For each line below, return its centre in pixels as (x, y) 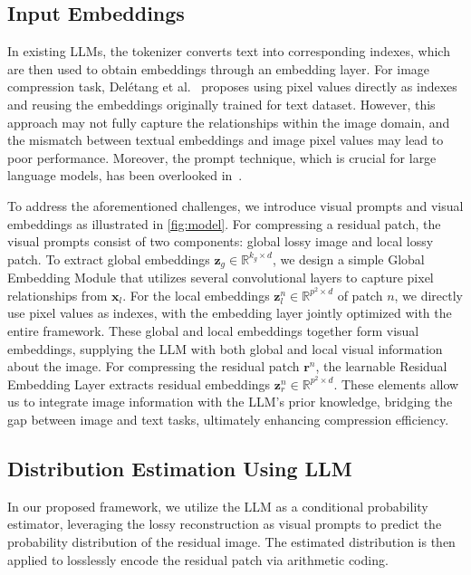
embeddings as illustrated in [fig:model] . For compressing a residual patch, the (224, 223)
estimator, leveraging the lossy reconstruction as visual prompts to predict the (225, 524)
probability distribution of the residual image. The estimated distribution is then (231, 542)
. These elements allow (396, 383)
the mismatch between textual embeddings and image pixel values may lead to (226, 140)
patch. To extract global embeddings (109, 259)
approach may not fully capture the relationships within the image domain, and (229, 122)
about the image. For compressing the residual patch (154, 366)
